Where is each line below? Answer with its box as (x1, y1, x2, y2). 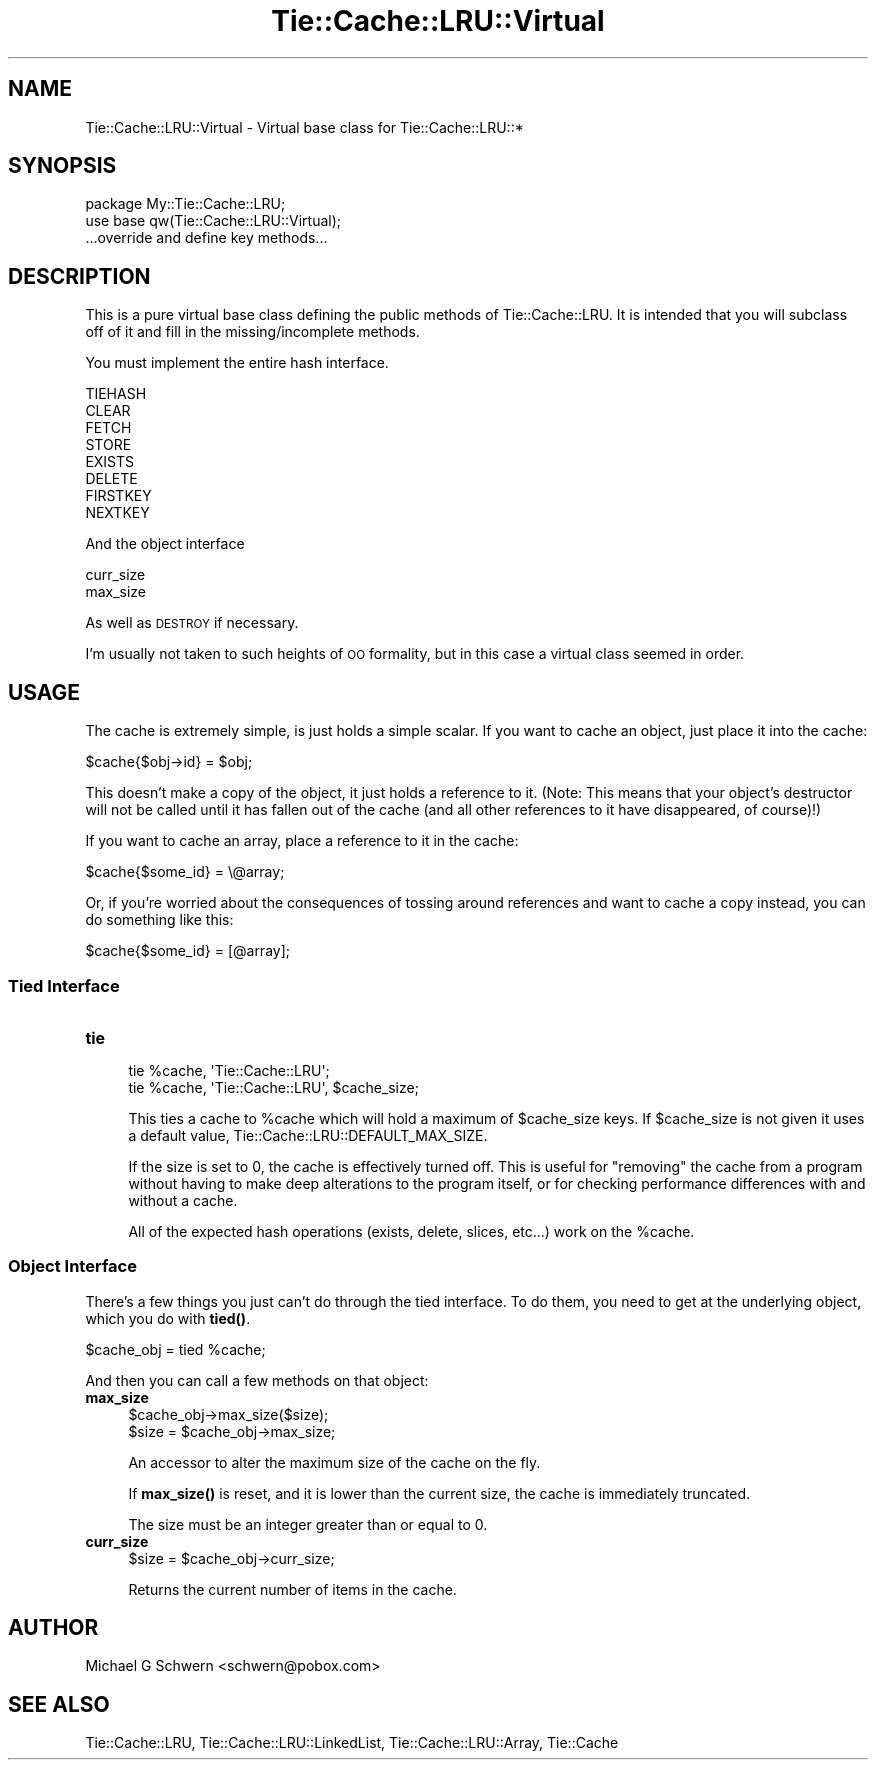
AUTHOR (8, 1615, 99, 1641)
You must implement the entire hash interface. (85, 354, 389, 372)
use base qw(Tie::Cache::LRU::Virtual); (85, 212, 341, 230)
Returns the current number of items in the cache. (128, 1580, 457, 1598)
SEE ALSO (8, 1691, 110, 1717)
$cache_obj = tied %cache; (85, 1340, 266, 1358)
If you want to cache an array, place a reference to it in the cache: (85, 832, 519, 850)
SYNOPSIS (8, 153, 117, 179)
